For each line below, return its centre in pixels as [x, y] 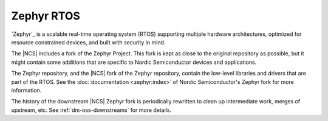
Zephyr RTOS [46, 16]
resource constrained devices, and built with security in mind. [88, 42]
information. [26, 90]
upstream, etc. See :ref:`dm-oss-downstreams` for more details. [91, 110]
